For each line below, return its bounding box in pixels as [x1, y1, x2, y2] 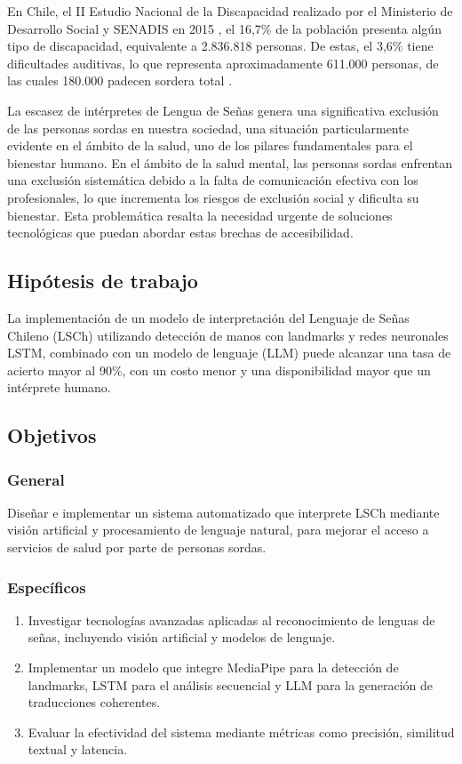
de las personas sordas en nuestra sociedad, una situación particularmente [7, 118, 409, 137]
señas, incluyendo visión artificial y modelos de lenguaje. [28, 628, 336, 647]
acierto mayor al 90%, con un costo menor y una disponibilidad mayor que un [7, 360, 431, 379]
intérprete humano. [7, 378, 111, 397]
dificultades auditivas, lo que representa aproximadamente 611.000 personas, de [7, 53, 439, 72]
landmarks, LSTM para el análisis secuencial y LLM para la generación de [28, 675, 434, 694]
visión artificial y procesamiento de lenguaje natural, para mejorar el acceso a [7, 520, 429, 539]
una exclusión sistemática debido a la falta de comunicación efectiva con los [7, 171, 418, 189]
